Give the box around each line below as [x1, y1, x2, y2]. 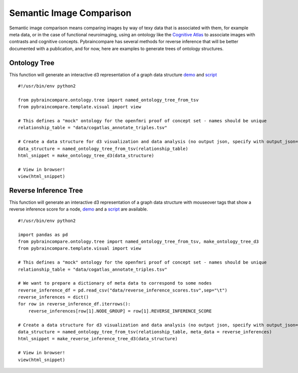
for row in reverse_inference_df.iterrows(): [18, 301, 131, 307]
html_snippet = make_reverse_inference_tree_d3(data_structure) [18, 336, 178, 342]
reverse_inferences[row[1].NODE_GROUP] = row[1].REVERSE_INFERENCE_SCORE [28, 308, 212, 314]
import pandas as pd [18, 231, 68, 237]
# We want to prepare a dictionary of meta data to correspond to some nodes [18, 281, 212, 286]
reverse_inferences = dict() [18, 295, 89, 300]
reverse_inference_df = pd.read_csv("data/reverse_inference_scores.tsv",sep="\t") [18, 287, 228, 293]
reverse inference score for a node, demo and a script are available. [9, 206, 149, 212]
